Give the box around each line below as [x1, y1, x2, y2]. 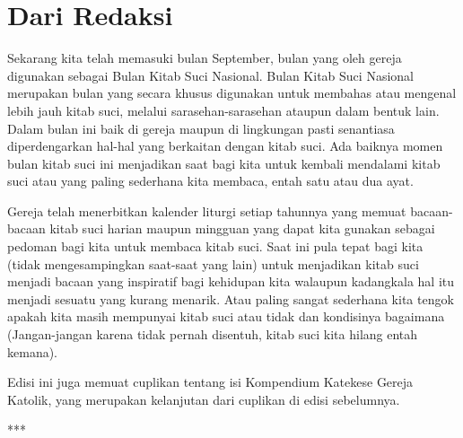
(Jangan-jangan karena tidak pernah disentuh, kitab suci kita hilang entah [7, 325, 418, 344]
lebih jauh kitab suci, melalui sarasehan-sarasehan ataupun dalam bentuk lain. [7, 101, 440, 119]
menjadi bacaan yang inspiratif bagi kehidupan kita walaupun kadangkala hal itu [7, 272, 455, 291]
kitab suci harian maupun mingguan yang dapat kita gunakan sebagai [49, 219, 435, 238]
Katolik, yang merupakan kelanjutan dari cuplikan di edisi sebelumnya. [7, 390, 400, 408]
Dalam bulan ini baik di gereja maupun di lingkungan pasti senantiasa [7, 118, 395, 137]
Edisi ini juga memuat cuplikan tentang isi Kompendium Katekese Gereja [7, 372, 414, 391]
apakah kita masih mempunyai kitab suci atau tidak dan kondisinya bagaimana [7, 307, 445, 326]
